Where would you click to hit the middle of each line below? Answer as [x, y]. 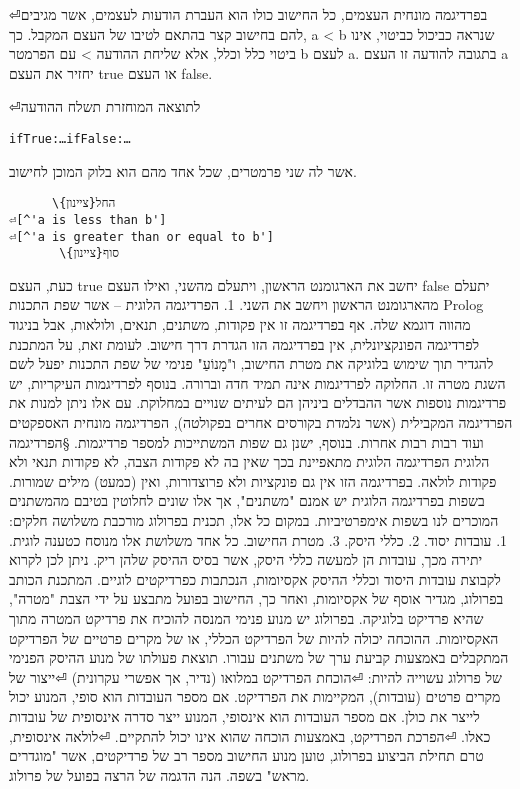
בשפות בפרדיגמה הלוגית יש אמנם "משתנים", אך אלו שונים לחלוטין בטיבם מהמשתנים [247, 500]
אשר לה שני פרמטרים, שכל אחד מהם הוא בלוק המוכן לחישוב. [183, 170]
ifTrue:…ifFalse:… [70, 138]
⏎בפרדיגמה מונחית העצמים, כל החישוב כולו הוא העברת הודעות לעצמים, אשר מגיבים [248, 14]
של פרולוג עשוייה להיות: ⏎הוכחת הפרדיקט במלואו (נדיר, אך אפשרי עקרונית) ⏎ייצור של [255, 676]
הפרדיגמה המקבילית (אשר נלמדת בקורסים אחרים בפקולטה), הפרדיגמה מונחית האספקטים [261, 422]
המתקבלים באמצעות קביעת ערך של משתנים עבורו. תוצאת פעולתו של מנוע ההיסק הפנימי [259, 657]
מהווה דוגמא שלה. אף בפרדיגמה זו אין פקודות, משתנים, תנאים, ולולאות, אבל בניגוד [240, 324]
